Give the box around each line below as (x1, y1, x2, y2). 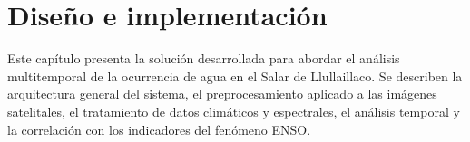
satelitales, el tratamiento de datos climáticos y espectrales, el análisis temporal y (7, 101, 460, 120)
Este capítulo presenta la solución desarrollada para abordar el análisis (7, 49, 400, 68)
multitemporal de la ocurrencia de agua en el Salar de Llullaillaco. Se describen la (7, 66, 463, 85)
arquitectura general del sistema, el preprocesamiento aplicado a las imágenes (7, 84, 437, 103)
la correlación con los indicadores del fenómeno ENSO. (7, 119, 311, 138)
